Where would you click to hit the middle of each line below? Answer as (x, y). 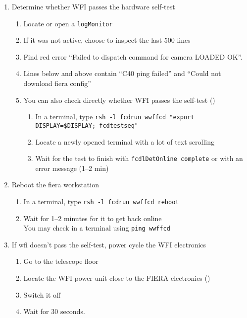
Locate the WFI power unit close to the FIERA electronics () (117, 278)
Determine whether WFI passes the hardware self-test (93, 6)
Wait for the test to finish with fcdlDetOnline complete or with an (139, 158)
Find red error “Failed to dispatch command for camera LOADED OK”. (133, 56)
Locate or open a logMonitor (68, 23)
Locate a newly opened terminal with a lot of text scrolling (125, 141)
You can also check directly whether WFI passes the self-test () (119, 100)
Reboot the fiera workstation (55, 185)
